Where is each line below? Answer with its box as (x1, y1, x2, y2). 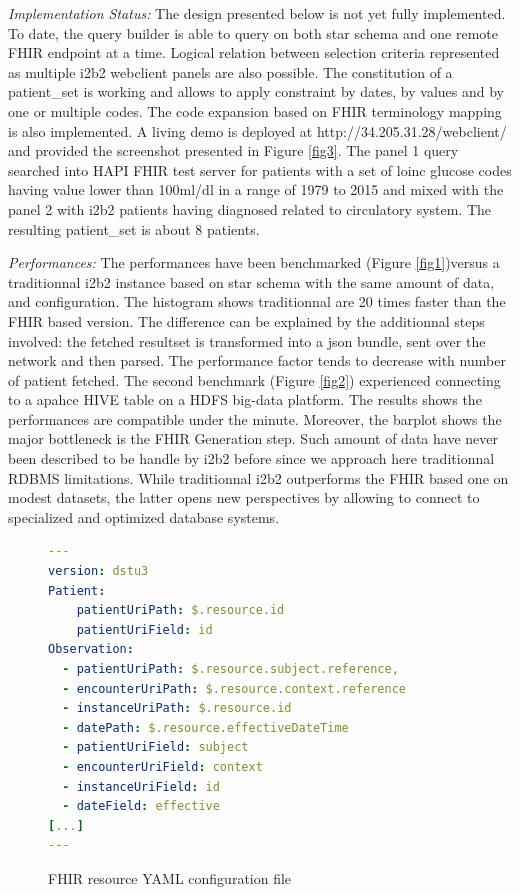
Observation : (48, 642, 134, 657)
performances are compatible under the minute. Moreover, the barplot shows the (8, 408, 502, 429)
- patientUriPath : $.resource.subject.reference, (62, 662, 399, 676)
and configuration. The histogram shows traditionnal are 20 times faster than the (8, 291, 506, 312)
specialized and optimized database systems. (8, 506, 280, 527)
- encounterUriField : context (62, 759, 263, 774)
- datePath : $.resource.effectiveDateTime (62, 720, 349, 735)
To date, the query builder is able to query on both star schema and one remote (8, 22, 499, 43)
